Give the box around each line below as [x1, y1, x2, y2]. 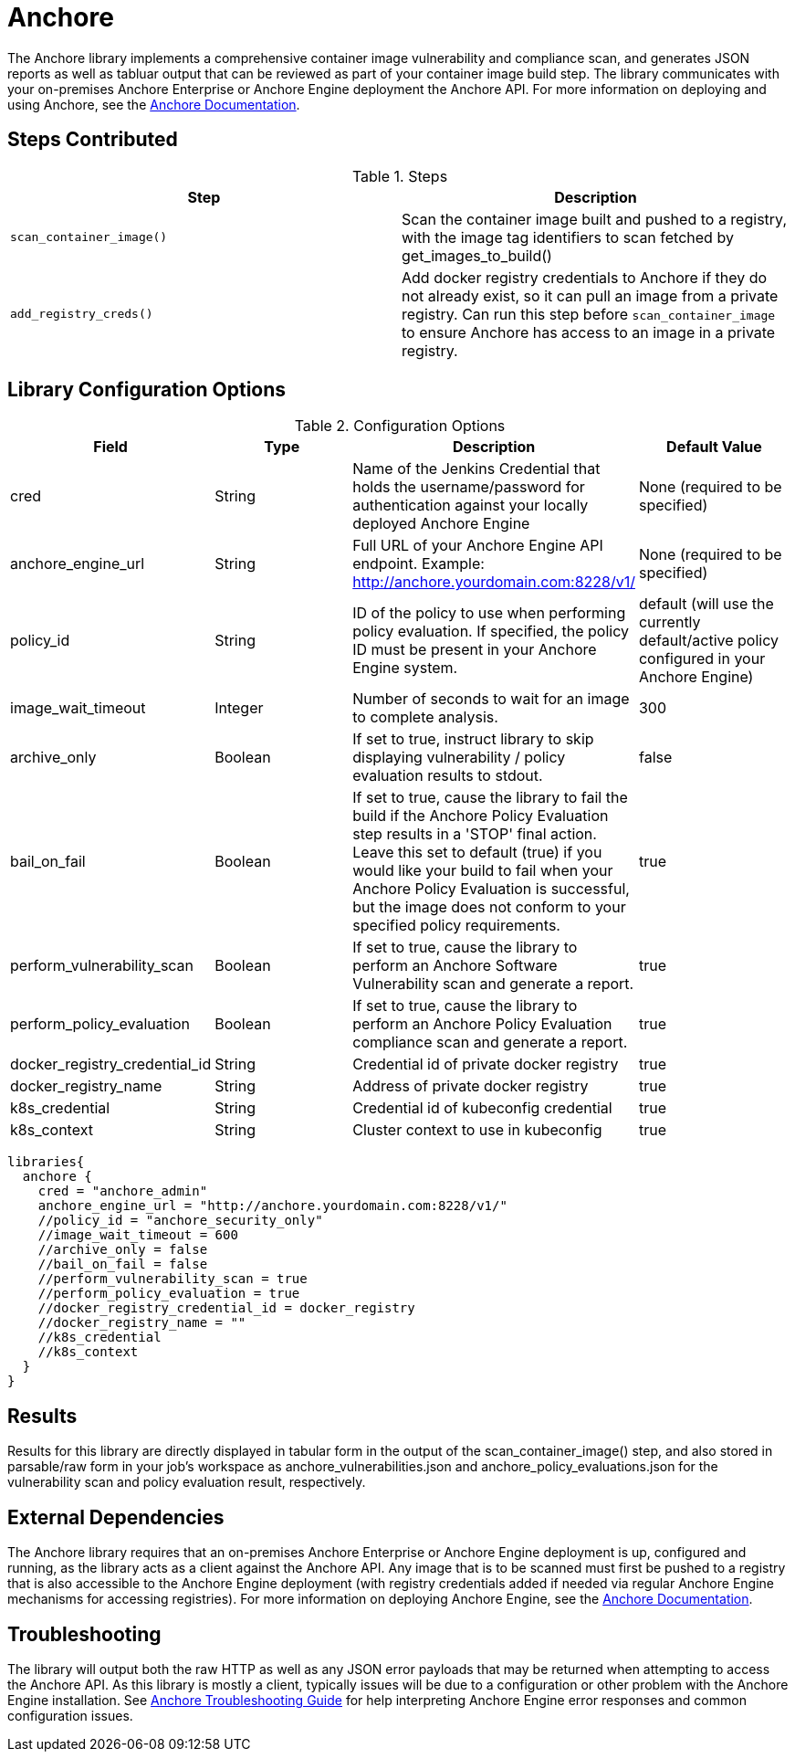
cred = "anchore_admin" [37, 1184, 208, 1199]
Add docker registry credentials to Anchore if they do [402, 268, 768, 287]
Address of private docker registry [352, 1077, 589, 1096]
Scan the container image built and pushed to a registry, [402, 209, 787, 228]
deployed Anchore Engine [352, 514, 530, 533]
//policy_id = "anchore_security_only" [37, 1213, 323, 1228]
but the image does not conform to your [352, 898, 626, 917]
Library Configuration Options [7, 378, 287, 402]
